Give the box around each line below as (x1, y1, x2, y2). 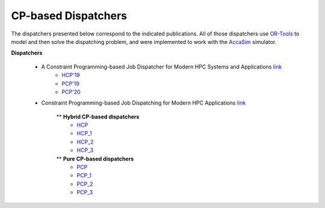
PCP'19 (61, 80, 79, 87)
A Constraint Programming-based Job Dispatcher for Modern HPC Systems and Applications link (41, 63, 282, 70)
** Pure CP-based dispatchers (56, 155, 134, 162)
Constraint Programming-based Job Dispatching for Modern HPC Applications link (41, 99, 246, 106)
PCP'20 (61, 88, 81, 96)
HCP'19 (61, 72, 81, 79)
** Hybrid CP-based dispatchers (56, 113, 140, 120)
